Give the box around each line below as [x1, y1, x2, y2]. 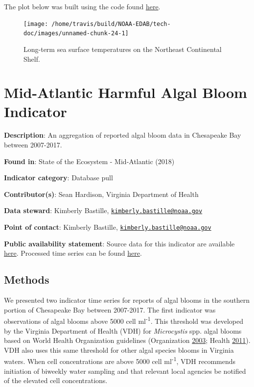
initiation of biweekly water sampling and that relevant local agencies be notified [4, 365, 246, 376]
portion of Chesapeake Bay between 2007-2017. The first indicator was [4, 304, 216, 314]
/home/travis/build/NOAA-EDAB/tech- [51, 20, 171, 27]
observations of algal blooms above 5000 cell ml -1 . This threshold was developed [4, 314, 243, 326]
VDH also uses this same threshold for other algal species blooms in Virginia [4, 344, 234, 355]
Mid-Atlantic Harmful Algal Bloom [4, 82, 247, 102]
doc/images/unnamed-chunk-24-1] [23, 30, 129, 37]
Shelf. [23, 53, 40, 64]
